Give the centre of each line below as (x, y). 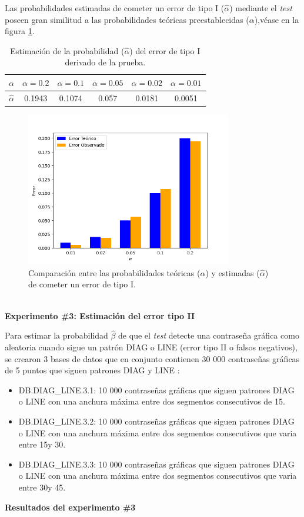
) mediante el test (261, 8)
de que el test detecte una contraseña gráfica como (209, 335)
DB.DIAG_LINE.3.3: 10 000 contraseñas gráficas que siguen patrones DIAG (156, 464)
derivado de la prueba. (105, 62)
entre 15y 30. (42, 444)
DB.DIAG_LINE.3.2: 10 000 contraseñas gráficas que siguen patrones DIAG (156, 421)
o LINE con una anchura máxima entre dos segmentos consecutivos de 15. (152, 401)
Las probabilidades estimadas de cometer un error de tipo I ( (115, 8)
